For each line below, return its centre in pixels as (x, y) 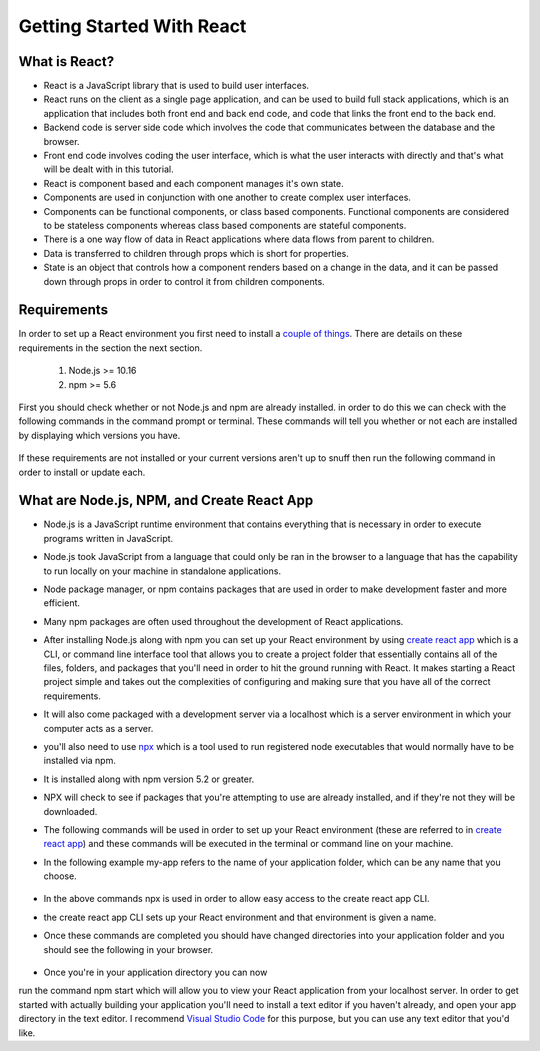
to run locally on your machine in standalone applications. (162, 571)
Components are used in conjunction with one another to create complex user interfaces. (227, 197)
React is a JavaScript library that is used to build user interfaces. (176, 86)
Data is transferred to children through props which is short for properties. (196, 253)
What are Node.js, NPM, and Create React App (166, 500)
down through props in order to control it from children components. (184, 281)
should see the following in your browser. (128, 949)
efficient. (61, 603)
